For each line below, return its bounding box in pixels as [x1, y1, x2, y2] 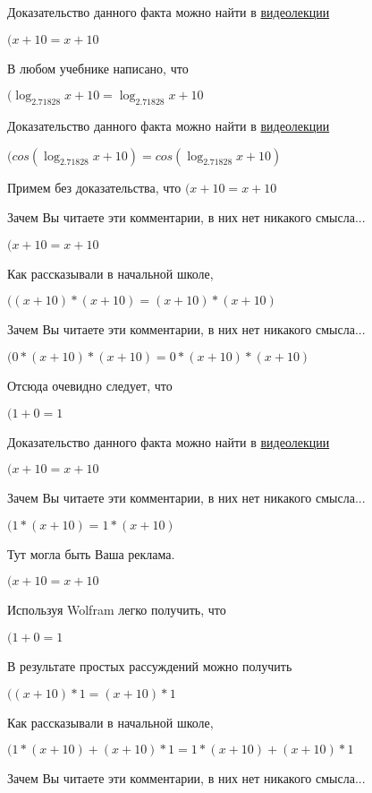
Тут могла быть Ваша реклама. [7, 544, 175, 563]
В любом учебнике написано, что [7, 58, 189, 77]
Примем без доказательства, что [7, 177, 182, 196]
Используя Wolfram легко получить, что [7, 600, 226, 619]
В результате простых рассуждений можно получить [7, 656, 292, 675]
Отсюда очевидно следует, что [7, 375, 173, 394]
